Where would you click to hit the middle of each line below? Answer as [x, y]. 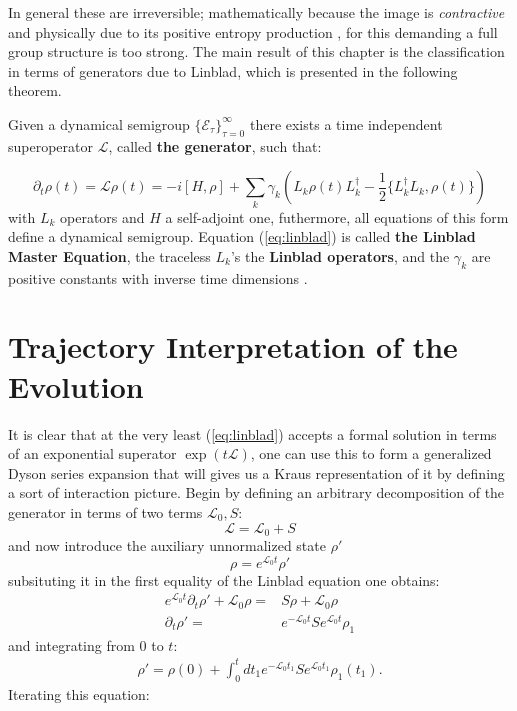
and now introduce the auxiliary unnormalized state [167, 545]
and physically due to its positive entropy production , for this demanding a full [253, 31]
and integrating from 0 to [86, 644]
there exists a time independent [346, 123]
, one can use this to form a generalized [371, 453]
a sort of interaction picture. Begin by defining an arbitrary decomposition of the [256, 492]
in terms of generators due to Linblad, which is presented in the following [233, 70]
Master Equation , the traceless [109, 255]
